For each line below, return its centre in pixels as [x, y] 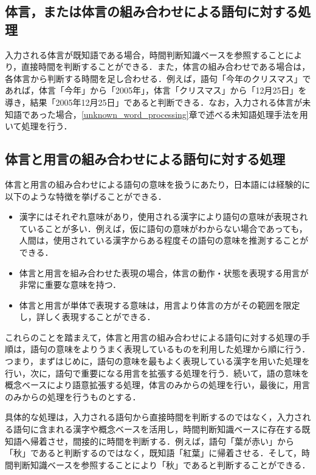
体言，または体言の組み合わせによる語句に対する [152, 11]
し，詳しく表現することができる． [87, 317]
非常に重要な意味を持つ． [70, 285]
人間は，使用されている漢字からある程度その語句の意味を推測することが [164, 240]
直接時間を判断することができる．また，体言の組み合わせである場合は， [166, 67]
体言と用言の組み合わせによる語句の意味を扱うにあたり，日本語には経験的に [158, 184]
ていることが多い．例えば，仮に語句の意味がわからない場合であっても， [163, 228]
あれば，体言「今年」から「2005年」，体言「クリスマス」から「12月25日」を [156, 90]
